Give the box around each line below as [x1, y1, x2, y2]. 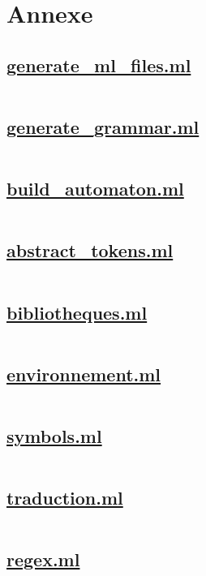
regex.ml [6, 547, 80, 572]
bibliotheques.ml [6, 299, 148, 325]
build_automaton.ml [6, 176, 184, 201]
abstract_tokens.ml [6, 238, 174, 263]
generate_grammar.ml [6, 114, 200, 139]
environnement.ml [6, 361, 161, 386]
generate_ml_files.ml [6, 52, 191, 77]
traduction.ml [6, 485, 123, 510]
